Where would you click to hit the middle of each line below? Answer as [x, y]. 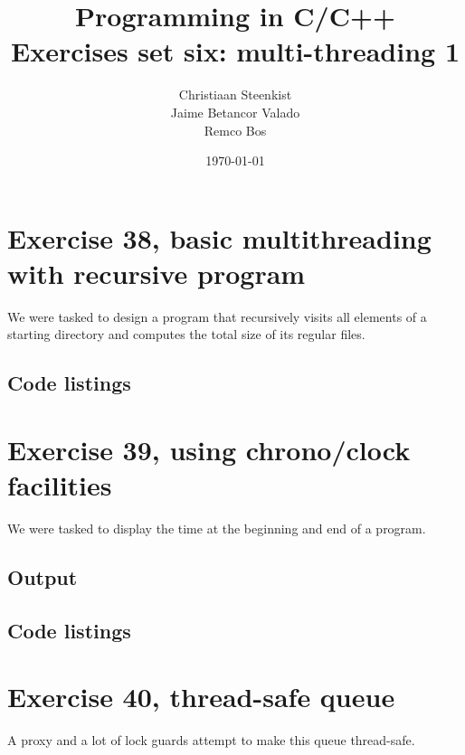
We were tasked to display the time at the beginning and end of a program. [217, 528]
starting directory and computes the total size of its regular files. [186, 334]
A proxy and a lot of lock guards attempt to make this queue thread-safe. [211, 740]
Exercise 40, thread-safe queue [201, 697]
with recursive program [157, 273]
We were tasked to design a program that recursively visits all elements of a [217, 316]
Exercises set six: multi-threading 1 [235, 51]
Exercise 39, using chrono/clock [209, 449]
